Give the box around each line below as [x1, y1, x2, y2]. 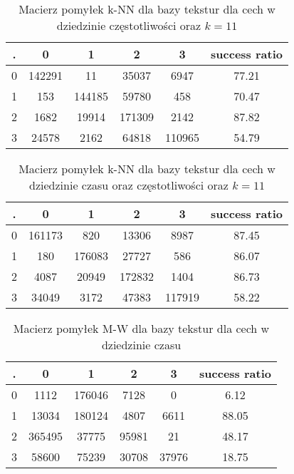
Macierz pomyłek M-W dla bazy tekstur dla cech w [13, 320, 270, 336]
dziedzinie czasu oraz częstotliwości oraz [29, 177, 229, 193]
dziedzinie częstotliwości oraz [56, 17, 201, 34]
